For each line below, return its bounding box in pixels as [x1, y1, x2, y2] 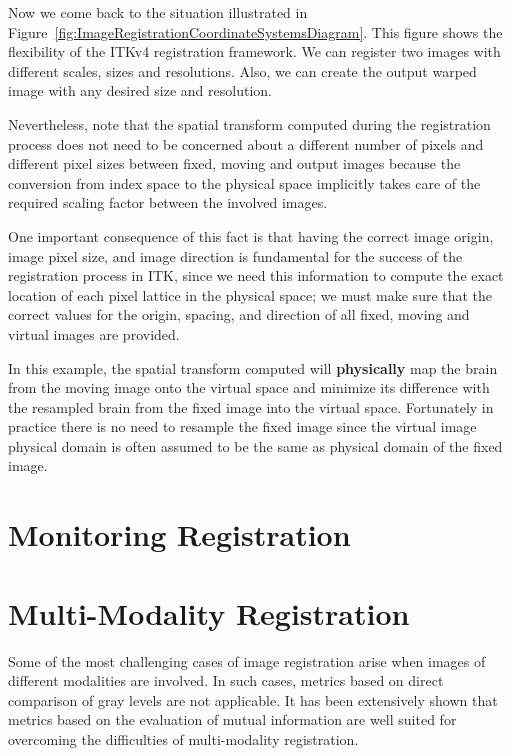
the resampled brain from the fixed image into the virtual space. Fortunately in [8, 396, 494, 417]
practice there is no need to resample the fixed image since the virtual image [8, 416, 477, 437]
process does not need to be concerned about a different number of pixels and [8, 133, 484, 154]
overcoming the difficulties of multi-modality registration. [8, 728, 359, 749]
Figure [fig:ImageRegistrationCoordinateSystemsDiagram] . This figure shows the [8, 21, 503, 42]
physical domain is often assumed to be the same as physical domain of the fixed [8, 435, 503, 456]
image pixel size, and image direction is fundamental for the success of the [8, 245, 463, 266]
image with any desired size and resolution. [8, 80, 272, 101]
